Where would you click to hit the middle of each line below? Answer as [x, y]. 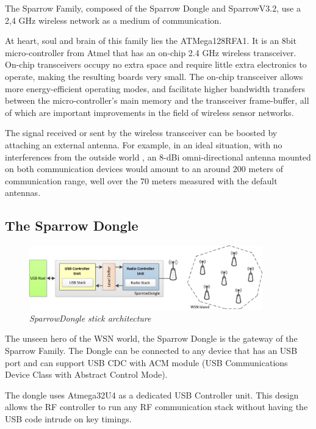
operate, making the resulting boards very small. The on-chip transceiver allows [154, 76]
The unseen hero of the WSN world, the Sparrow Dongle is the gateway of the [151, 338]
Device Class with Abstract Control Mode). [86, 374]
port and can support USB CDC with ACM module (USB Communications [146, 362]
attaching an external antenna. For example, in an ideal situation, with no [144, 144]
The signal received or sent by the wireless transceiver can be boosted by [141, 133]
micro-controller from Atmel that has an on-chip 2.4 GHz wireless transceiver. [151, 52]
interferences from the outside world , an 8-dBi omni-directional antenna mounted [158, 157]
